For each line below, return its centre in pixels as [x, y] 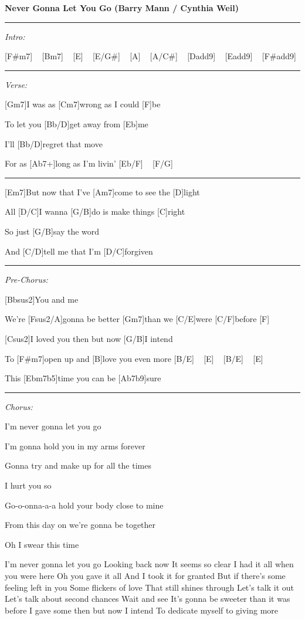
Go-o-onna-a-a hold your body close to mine [84, 505]
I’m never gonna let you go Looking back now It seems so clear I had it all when [149, 564]
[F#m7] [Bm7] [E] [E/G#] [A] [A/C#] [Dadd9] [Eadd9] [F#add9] [150, 56]
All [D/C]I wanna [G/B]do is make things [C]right [95, 211]
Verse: [16, 84]
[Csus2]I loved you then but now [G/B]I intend [89, 338]
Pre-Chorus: [26, 279]
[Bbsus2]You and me [42, 299]
